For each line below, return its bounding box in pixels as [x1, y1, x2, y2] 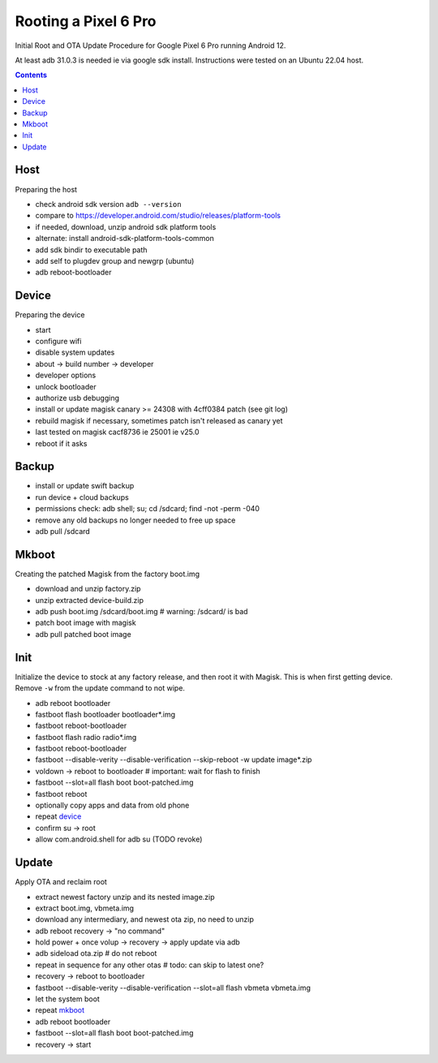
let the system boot [35, 994, 101, 1004]
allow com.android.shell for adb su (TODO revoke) [35, 834, 203, 844]
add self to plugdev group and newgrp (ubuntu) [35, 256, 195, 265]
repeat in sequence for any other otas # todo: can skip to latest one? [35, 960, 264, 970]
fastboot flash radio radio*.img [35, 732, 137, 742]
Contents [15, 70, 48, 80]
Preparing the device [15, 310, 85, 320]
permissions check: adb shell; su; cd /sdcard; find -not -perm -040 [35, 504, 260, 514]
